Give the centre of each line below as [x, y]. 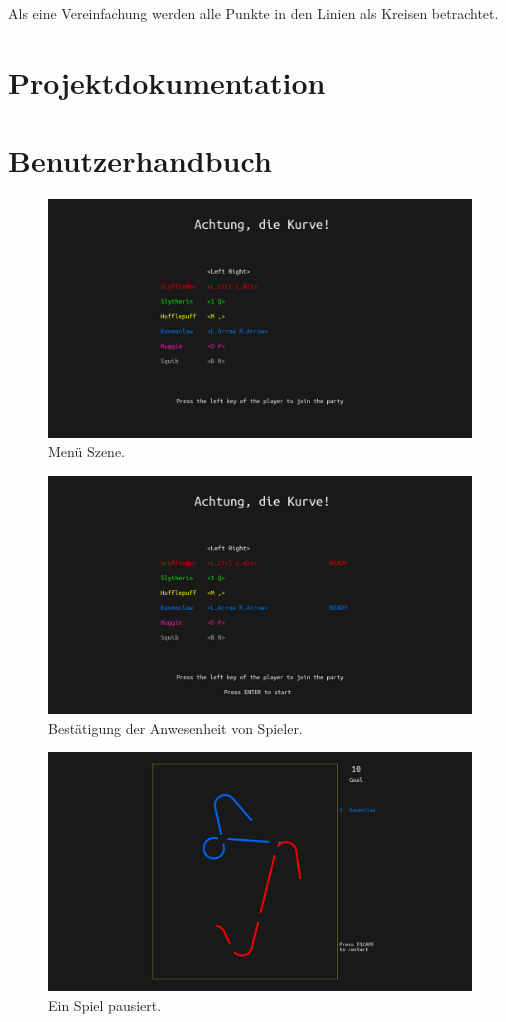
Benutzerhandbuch [140, 160]
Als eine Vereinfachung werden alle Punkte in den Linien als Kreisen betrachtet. [253, 13]
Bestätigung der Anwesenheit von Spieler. [175, 727]
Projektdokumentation [167, 81]
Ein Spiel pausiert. [105, 1004]
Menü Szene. [86, 451]
